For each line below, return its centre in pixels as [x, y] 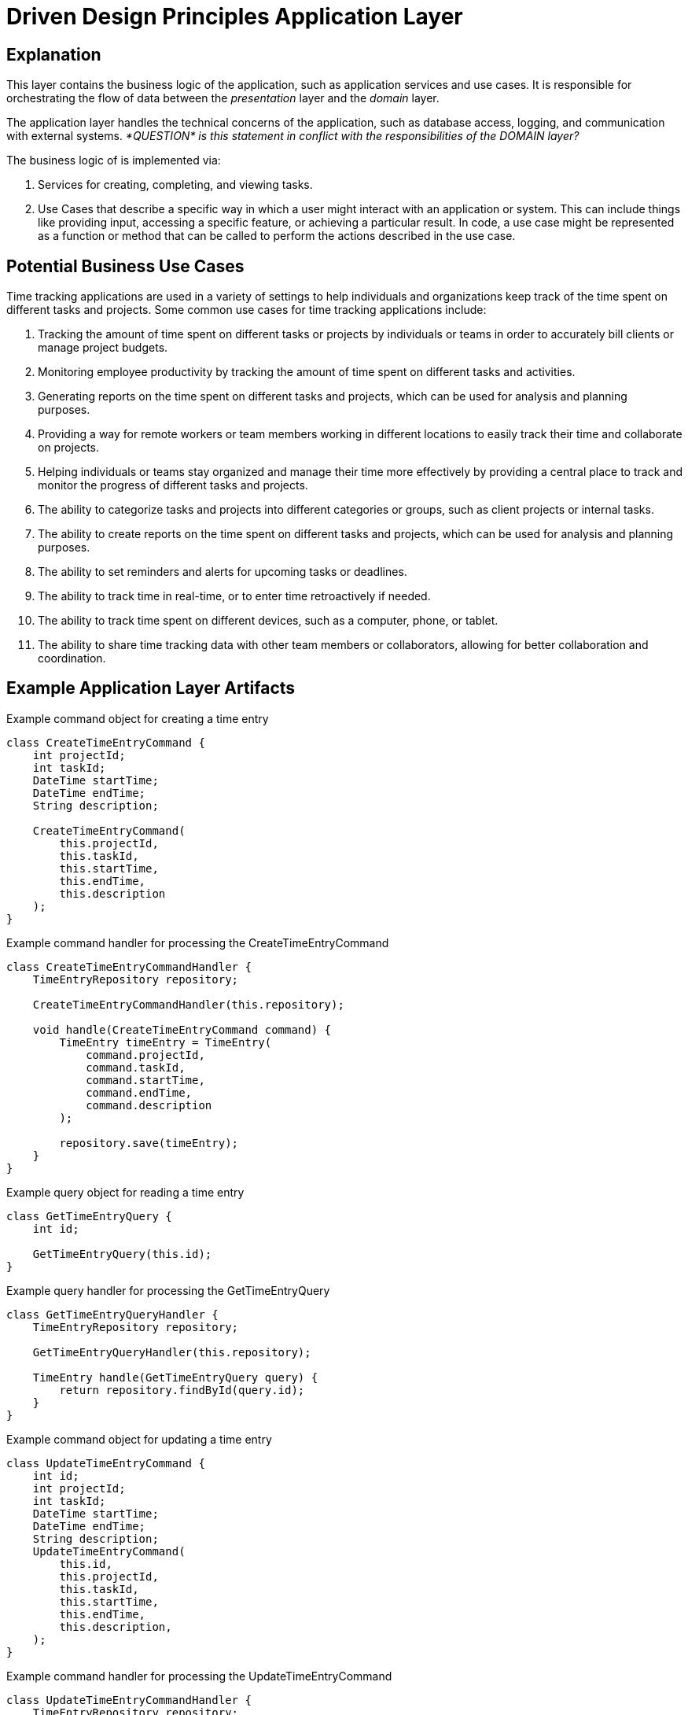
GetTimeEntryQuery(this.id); [122, 1254]
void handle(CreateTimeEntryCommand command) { [182, 1029]
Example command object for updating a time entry [139, 1439]
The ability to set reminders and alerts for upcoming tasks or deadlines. [223, 572]
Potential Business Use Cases [125, 266]
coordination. [72, 658]
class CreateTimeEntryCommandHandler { [129, 966]
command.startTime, [145, 1080]
